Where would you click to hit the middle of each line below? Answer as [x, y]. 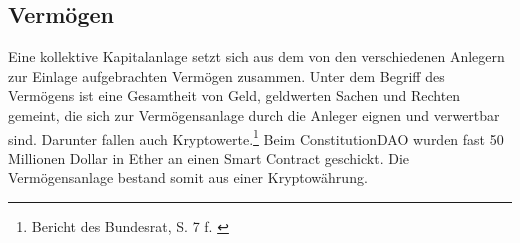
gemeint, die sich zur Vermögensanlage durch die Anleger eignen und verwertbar [254, 114]
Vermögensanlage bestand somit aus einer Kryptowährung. [188, 177]
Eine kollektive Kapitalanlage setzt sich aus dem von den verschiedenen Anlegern [256, 56]
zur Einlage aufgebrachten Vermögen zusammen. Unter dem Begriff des [226, 75]
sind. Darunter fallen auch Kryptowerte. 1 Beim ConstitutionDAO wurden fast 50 [256, 137]
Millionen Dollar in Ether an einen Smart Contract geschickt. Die [209, 157]
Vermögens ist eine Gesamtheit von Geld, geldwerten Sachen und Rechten [234, 95]
